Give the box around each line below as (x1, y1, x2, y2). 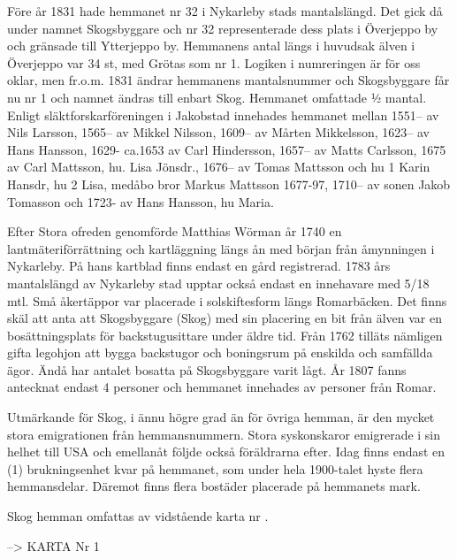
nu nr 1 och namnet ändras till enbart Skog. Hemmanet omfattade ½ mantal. (7, 88, 427, 106)
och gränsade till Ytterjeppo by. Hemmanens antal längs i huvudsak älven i (7, 36, 415, 55)
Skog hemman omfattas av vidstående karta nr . (7, 507, 269, 525)
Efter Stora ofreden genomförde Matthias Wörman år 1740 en (7, 222, 342, 241)
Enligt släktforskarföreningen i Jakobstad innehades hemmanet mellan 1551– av (7, 105, 439, 124)
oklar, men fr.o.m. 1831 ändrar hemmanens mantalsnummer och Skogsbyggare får (7, 71, 450, 89)
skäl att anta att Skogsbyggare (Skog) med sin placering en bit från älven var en (7, 309, 442, 327)
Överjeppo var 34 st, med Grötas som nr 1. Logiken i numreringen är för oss (7, 53, 421, 72)
